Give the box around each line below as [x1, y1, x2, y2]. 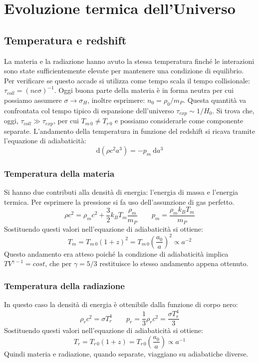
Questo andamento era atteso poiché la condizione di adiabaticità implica [4, 248, 229, 259]
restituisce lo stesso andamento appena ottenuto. [99, 258, 249, 269]
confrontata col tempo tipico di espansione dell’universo [4, 105, 174, 115]
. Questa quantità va [183, 94, 246, 105]
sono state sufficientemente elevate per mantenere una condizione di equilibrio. [4, 65, 244, 76]
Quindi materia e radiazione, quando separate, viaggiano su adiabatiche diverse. [4, 348, 249, 359]
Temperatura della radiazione [4, 279, 125, 292]
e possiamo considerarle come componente [115, 115, 244, 126]
